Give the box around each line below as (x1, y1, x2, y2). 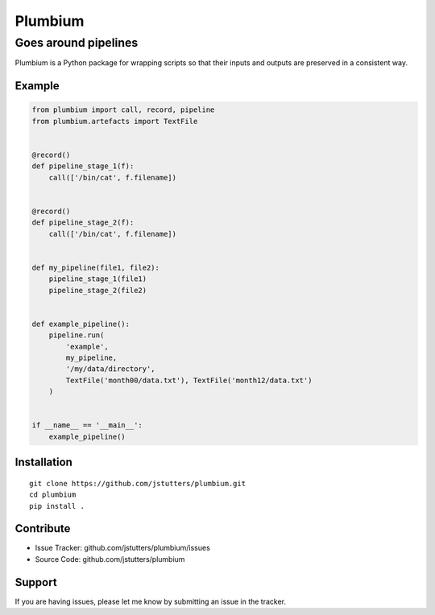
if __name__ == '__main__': (31, 421, 143, 430)
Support (14, 576, 57, 589)
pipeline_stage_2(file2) (48, 286, 147, 295)
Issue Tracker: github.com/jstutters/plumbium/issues (35, 543, 211, 553)
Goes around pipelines (14, 35, 139, 50)
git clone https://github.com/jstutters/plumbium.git (29, 479, 246, 488)
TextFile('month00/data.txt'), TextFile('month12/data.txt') (65, 375, 313, 385)
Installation (14, 456, 72, 469)
